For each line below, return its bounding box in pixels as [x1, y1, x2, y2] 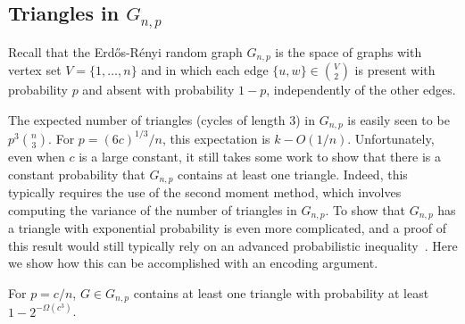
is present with [354, 61, 436, 79]
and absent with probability [82, 80, 235, 99]
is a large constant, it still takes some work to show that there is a [79, 146, 441, 165]
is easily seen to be [347, 111, 450, 129]
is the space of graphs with [275, 42, 422, 61]
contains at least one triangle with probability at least [133, 283, 429, 302]
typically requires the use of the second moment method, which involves [8, 183, 402, 202]
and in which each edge [141, 61, 269, 79]
